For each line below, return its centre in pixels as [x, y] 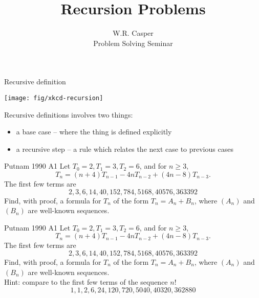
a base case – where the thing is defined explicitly [94, 132]
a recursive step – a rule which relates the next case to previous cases [125, 148]
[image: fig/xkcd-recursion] [54, 98]
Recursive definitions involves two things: [69, 114]
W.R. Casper [133, 33]
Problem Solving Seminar [133, 43]
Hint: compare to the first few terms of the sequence [86, 282]
